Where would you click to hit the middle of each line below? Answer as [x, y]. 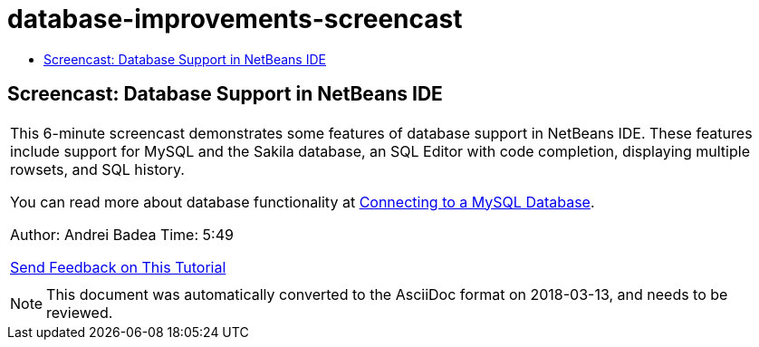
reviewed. [80, 312]
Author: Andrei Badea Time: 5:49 [122, 234]
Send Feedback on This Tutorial [118, 267]
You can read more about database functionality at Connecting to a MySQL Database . [303, 202]
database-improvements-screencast [235, 19]
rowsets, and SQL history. [97, 169]
